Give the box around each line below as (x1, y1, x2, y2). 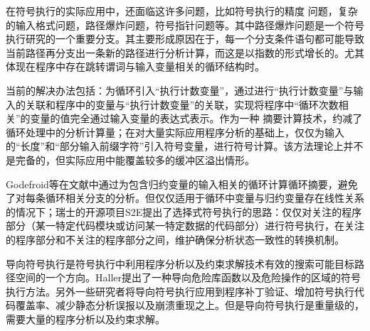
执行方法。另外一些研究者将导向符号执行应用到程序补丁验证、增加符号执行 (6, 283, 354, 298)
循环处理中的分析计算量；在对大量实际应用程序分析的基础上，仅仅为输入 (6, 124, 344, 139)
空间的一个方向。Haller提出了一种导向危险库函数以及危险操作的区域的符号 (15, 270, 361, 285)
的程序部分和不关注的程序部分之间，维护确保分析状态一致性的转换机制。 (6, 232, 344, 246)
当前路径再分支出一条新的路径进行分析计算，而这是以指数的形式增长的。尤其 (6, 45, 364, 60)
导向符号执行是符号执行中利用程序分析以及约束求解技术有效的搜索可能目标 (6, 256, 354, 271)
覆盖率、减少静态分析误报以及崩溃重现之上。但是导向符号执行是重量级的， (15, 298, 364, 313)
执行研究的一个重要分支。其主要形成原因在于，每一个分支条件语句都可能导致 (6, 31, 364, 46)
